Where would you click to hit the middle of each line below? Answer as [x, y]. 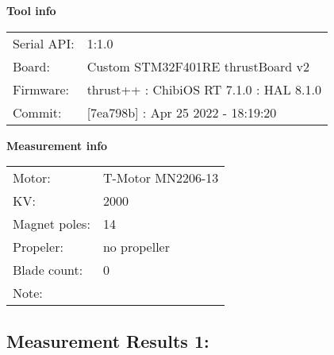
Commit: [37, 112]
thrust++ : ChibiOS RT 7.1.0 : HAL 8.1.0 [204, 89]
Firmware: [41, 89]
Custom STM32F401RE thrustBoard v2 [198, 66]
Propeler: [38, 247]
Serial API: [44, 43]
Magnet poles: [52, 224]
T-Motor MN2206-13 [161, 178]
